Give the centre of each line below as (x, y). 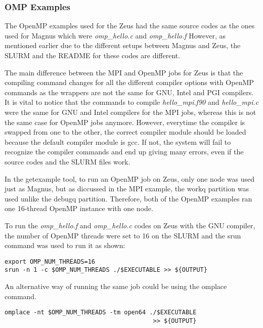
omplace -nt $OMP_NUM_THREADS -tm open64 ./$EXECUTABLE (101, 313)
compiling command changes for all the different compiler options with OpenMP (129, 82)
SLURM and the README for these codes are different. (93, 55)
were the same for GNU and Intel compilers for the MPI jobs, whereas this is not (130, 112)
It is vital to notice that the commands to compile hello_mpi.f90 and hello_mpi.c (132, 102)
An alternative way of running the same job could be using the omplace (116, 286)
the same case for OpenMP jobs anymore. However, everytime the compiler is (125, 122)
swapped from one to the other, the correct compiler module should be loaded (125, 132)
